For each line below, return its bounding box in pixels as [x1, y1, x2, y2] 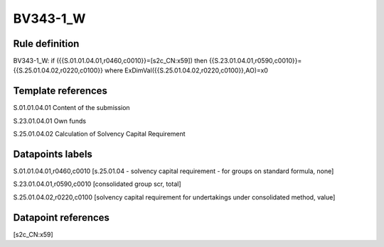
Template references [13, 85, 108, 97]
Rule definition [13, 38, 80, 50]
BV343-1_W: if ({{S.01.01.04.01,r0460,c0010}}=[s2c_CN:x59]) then [13, 57, 208, 65]
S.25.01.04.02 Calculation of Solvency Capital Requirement [13, 130, 186, 138]
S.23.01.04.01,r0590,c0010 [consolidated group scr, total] [13, 180, 181, 188]
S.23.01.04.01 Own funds [13, 116, 87, 125]
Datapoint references [13, 212, 110, 224]
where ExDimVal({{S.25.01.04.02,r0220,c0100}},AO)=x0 [104, 66, 268, 75]
